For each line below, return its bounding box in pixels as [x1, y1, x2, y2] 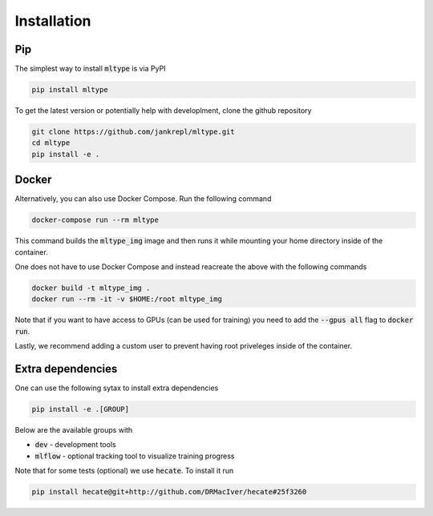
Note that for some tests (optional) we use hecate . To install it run [14, 466, 234, 476]
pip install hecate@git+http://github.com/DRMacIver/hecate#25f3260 [31, 487, 307, 497]
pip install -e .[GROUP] [31, 405, 130, 414]
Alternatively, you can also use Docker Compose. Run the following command [14, 194, 272, 204]
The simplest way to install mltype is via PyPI [14, 64, 166, 74]
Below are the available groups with [14, 425, 133, 435]
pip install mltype [31, 85, 108, 95]
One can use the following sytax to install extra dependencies [14, 383, 219, 393]
